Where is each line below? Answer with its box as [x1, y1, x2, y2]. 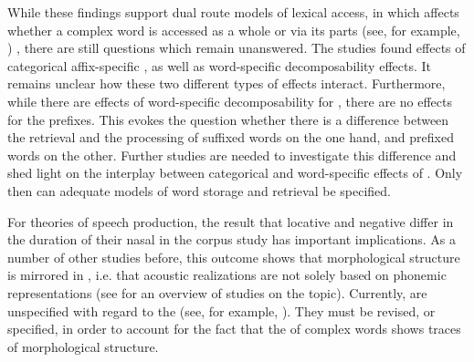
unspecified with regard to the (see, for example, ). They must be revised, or [7, 301, 436, 320]
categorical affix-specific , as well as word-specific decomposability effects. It [7, 56, 432, 75]
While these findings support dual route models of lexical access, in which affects [7, 3, 459, 21]
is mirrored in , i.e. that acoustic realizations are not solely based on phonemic [7, 265, 447, 284]
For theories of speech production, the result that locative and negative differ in [7, 212, 454, 231]
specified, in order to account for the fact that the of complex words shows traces [7, 319, 461, 338]
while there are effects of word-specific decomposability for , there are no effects [7, 91, 452, 110]
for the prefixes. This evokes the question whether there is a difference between [7, 109, 449, 129]
